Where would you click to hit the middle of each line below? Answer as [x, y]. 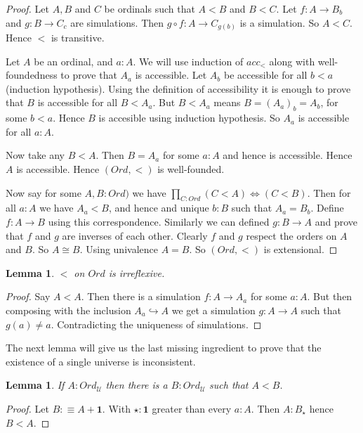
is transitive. [78, 38]
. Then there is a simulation [141, 296]
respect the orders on [291, 235]
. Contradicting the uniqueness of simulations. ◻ [156, 324]
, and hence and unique [159, 208]
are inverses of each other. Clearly [135, 235]
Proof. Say [28, 296]
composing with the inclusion [68, 310]
